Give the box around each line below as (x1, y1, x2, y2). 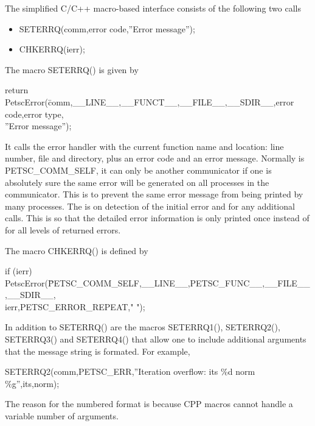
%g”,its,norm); (5, 377, 60, 389)
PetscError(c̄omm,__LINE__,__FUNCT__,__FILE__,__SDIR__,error (5, 95, 294, 108)
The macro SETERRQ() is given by (5, 63, 139, 76)
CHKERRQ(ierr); (19, 43, 85, 55)
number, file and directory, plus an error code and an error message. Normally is (5, 152, 305, 165)
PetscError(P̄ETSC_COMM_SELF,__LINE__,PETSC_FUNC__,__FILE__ (5, 276, 310, 289)
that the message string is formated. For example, (5, 344, 190, 357)
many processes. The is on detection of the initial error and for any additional (5, 199, 295, 212)
